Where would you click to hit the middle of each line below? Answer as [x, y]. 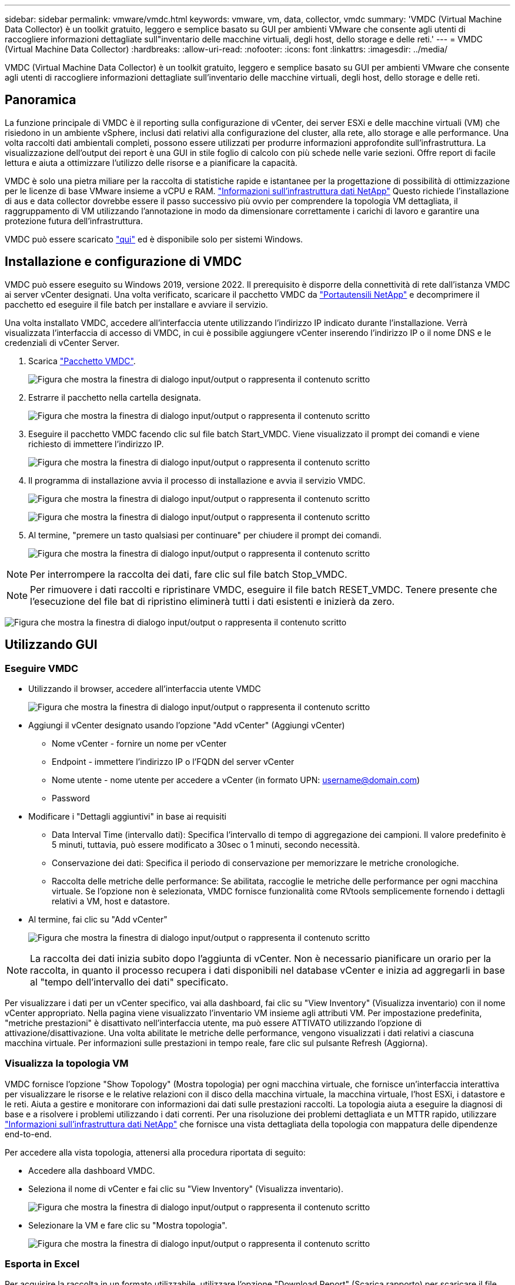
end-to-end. [28, 1134]
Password [71, 798]
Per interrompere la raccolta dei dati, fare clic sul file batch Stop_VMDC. [189, 574]
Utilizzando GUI [51, 645]
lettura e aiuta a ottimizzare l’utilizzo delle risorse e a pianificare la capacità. [151, 162]
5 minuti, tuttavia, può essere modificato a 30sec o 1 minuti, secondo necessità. [206, 844]
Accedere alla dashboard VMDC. [92, 1170]
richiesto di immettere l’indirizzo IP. [96, 444]
